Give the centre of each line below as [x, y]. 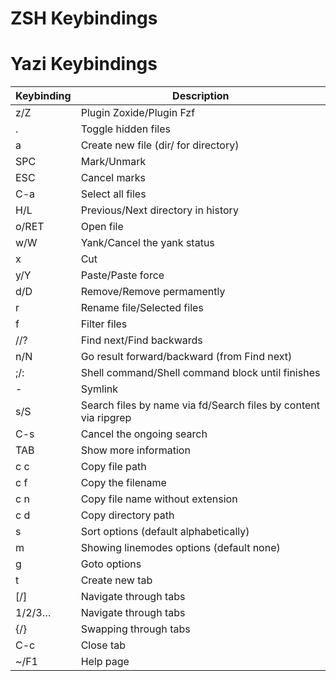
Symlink [99, 389]
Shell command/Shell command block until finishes [200, 373]
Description [201, 96]
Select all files [113, 194]
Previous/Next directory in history [159, 210]
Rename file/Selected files [142, 308]
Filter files [104, 324]
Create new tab [116, 580]
